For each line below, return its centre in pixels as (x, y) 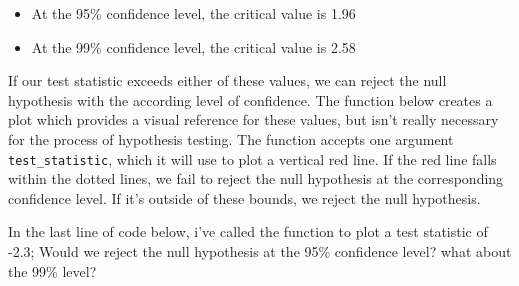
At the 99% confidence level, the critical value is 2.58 (193, 46)
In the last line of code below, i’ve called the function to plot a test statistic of (248, 231)
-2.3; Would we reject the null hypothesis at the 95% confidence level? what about (260, 251)
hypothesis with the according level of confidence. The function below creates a (250, 99)
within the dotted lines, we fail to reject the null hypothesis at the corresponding (256, 178)
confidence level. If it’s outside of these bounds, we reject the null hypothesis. (244, 197)
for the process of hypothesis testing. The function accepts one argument (231, 138)
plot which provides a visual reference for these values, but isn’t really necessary (253, 119)
